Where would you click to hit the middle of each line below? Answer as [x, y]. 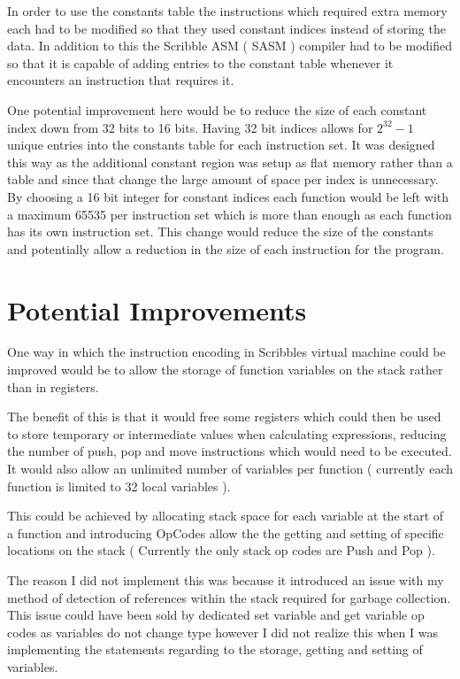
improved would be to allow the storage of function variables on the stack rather [225, 370]
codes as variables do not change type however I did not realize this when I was [222, 632]
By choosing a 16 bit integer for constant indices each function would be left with [228, 196]
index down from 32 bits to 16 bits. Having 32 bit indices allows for [190, 127]
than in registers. [53, 386]
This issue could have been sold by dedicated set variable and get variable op [216, 615]
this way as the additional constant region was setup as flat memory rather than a [230, 162]
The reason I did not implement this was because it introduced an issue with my [226, 579]
